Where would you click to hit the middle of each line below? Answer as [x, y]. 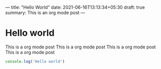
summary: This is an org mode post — [45, 13]
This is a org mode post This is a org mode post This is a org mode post [81, 47]
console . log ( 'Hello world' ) [35, 61]
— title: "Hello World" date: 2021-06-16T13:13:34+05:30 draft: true [75, 7]
